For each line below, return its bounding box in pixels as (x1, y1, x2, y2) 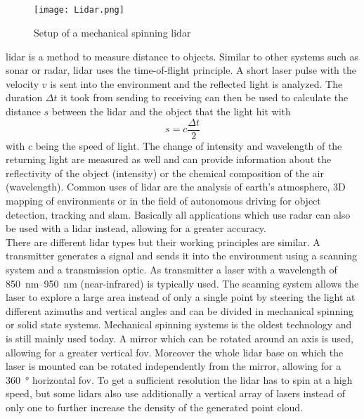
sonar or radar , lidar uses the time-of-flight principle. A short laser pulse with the (6, 63, 356, 77)
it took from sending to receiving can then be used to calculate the (60, 90, 349, 105)
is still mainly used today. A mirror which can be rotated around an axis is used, (6, 330, 353, 345)
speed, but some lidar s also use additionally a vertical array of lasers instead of (6, 386, 346, 401)
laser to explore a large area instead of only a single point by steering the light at (6, 290, 356, 304)
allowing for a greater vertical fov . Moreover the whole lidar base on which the (6, 344, 344, 359)
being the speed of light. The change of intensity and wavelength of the (35, 138, 342, 153)
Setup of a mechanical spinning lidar (34, 25, 191, 40)
